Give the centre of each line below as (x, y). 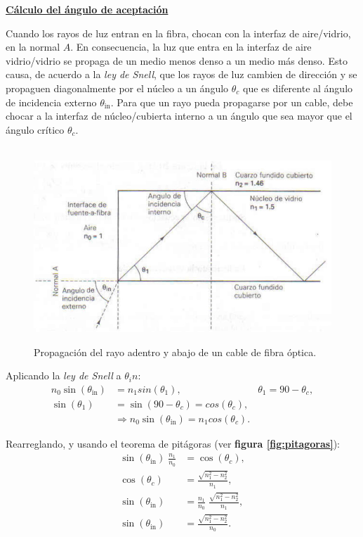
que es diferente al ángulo (298, 88)
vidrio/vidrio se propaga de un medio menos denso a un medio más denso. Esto (177, 60)
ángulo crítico (35, 129)
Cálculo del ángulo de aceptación (87, 9)
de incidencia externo (51, 102)
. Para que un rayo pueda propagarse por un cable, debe (232, 102)
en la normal (33, 47)
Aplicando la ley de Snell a (64, 375)
